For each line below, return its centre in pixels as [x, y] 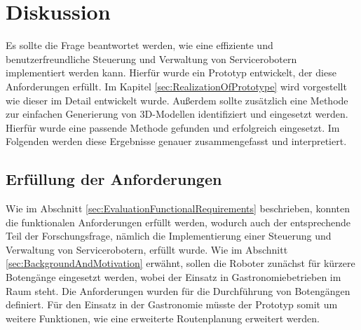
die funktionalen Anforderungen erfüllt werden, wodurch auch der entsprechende [178, 222]
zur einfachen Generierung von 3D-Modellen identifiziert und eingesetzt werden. [177, 114]
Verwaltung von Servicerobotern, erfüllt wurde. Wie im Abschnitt [147, 249]
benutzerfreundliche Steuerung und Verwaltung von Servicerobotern [151, 59]
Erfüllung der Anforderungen [114, 179]
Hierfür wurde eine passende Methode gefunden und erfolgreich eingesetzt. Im [173, 127]
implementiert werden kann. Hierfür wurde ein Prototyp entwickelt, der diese [171, 73]
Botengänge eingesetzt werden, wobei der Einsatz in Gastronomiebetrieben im [173, 277]
